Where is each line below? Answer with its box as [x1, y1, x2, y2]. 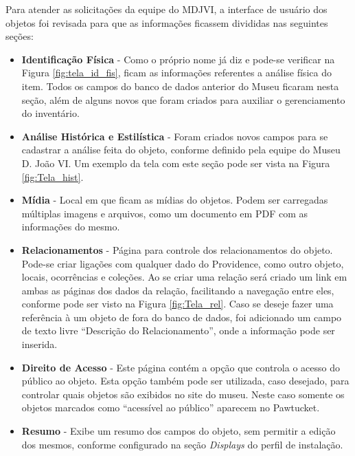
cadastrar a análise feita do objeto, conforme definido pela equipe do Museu [21, 142, 341, 157]
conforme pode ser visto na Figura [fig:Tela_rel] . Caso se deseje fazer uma [21, 296, 334, 311]
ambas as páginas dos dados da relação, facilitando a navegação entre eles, [21, 283, 334, 297]
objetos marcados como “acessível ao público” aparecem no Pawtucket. [21, 400, 320, 415]
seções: [5, 29, 34, 43]
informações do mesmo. [21, 219, 120, 234]
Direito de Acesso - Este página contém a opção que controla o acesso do [21, 360, 340, 374]
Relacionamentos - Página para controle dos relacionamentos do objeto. [21, 242, 333, 257]
